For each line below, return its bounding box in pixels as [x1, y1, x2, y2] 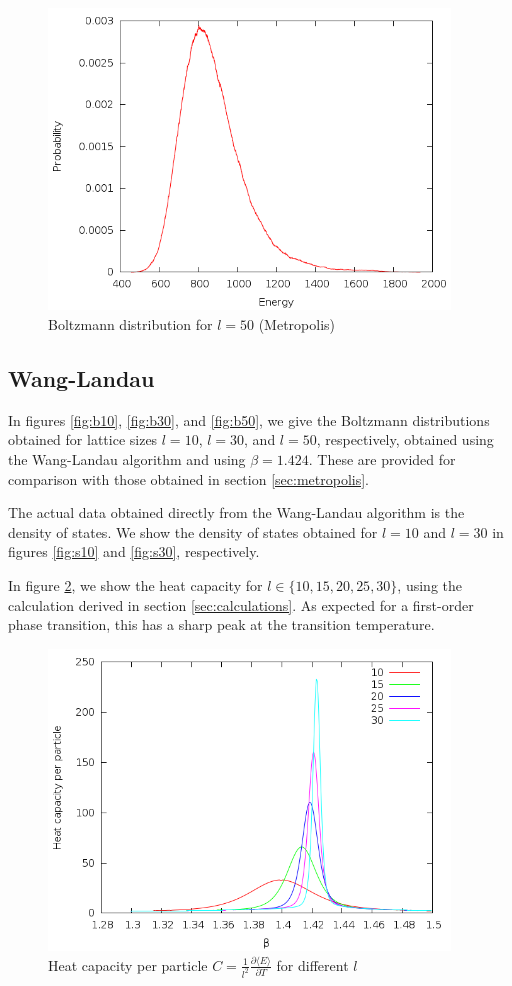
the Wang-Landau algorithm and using [8, 448, 246, 469]
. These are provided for [308, 448, 456, 469]
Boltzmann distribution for [48, 313, 213, 334]
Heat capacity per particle [48, 954, 208, 975]
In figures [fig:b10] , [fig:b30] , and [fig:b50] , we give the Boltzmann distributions [8, 409, 490, 430]
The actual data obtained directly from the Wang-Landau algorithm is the [8, 502, 465, 523]
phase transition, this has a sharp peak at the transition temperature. [8, 614, 435, 635]
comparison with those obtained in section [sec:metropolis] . [8, 468, 369, 489]
